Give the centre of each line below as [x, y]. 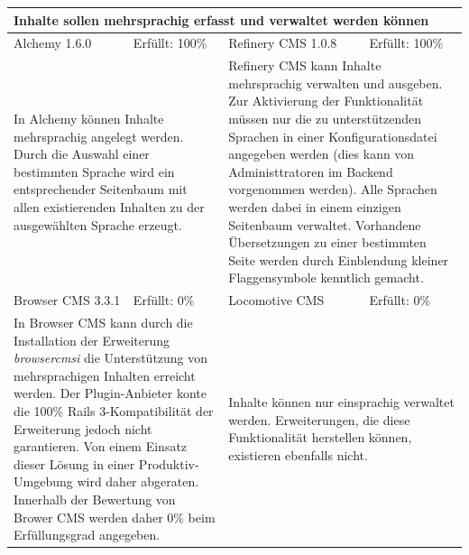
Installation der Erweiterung [92, 340]
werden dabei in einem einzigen [315, 206]
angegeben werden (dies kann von [322, 154]
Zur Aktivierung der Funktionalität [326, 101]
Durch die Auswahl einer [82, 154]
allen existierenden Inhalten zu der [109, 206]
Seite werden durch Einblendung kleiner [339, 259]
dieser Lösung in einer [74, 463]
